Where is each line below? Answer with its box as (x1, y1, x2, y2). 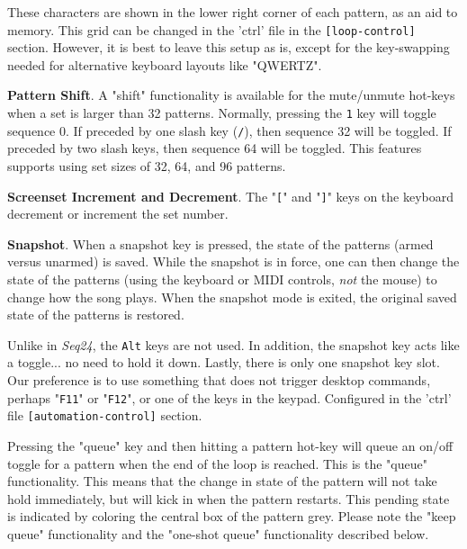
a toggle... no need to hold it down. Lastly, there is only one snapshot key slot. (7, 353, 440, 372)
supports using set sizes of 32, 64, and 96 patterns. (7, 156, 286, 175)
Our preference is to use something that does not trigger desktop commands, (7, 371, 431, 389)
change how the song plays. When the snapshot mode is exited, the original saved (7, 287, 457, 306)
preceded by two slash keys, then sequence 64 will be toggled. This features (7, 139, 422, 157)
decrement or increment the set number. (7, 204, 229, 223)
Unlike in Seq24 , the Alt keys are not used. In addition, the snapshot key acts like (7, 335, 460, 354)
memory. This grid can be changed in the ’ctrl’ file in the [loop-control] (7, 20, 416, 39)
